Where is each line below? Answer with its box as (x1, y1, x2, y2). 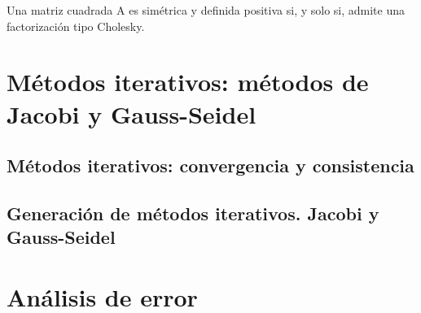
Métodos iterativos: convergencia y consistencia (7, 153, 414, 178)
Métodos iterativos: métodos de (7, 65, 369, 98)
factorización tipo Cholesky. (7, 17, 145, 34)
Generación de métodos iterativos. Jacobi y (7, 200, 379, 225)
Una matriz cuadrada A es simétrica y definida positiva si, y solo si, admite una (7, 2, 406, 18)
